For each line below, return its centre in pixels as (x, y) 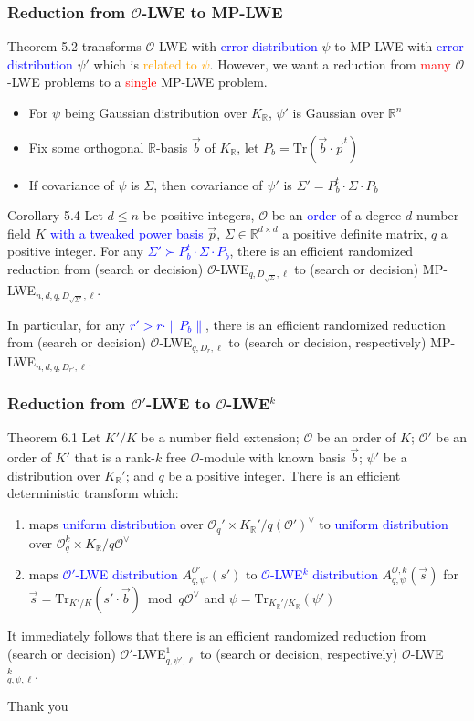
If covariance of (71, 184)
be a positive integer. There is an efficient (284, 475)
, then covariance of (208, 184)
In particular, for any (67, 324)
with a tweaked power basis (126, 233)
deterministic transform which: (93, 493)
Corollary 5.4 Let (55, 215)
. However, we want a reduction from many (330, 64)
